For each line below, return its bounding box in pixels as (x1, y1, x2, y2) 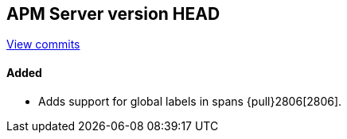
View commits (6, 37, 80, 52)
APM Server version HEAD (6, 4, 220, 24)
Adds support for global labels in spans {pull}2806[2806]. (38, 94, 342, 108)
